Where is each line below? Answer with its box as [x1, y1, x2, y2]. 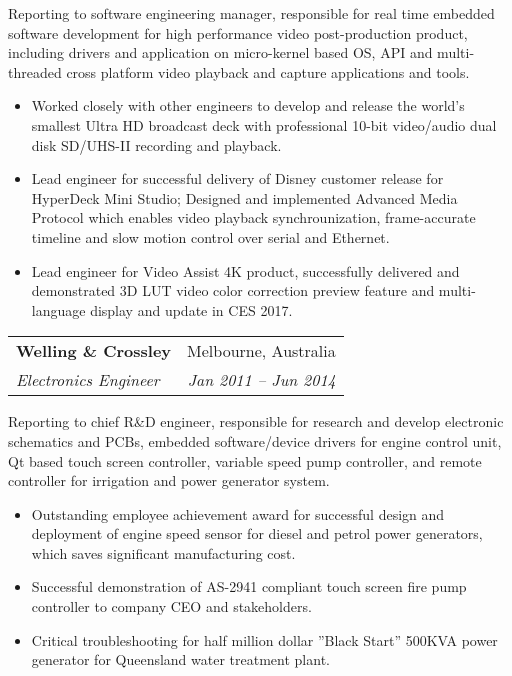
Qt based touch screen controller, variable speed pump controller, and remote [8, 450, 482, 471]
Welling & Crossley [16, 339, 172, 363]
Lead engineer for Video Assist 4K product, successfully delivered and [31, 260, 460, 281]
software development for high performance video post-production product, [8, 22, 468, 43]
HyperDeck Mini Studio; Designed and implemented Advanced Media [31, 187, 458, 208]
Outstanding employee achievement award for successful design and [31, 503, 445, 524]
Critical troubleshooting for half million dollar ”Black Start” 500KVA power [31, 629, 498, 650]
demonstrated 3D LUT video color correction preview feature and [31, 280, 435, 301]
